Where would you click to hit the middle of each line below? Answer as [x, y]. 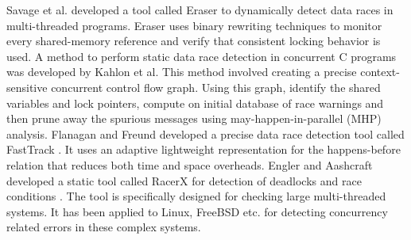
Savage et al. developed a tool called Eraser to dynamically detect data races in [200, 10]
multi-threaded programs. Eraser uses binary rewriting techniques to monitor [194, 25]
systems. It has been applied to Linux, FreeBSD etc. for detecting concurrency [197, 211]
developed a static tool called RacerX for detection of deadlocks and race [184, 180]
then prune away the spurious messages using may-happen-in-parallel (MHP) [194, 118]
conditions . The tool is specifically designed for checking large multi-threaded [196, 196]
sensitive [27, 87]
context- [380, 72]
